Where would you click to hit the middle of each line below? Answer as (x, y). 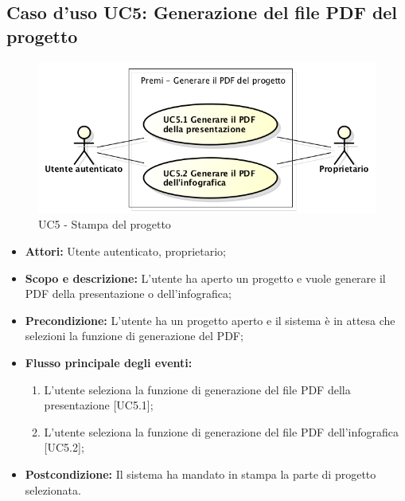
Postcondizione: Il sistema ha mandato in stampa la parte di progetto (201, 474)
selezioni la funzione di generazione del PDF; (134, 336)
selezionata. (53, 489)
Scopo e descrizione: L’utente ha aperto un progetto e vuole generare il (205, 278)
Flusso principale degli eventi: (109, 363)
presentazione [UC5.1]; (99, 405)
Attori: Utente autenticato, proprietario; (125, 251)
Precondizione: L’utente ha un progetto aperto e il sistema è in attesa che (210, 320)
